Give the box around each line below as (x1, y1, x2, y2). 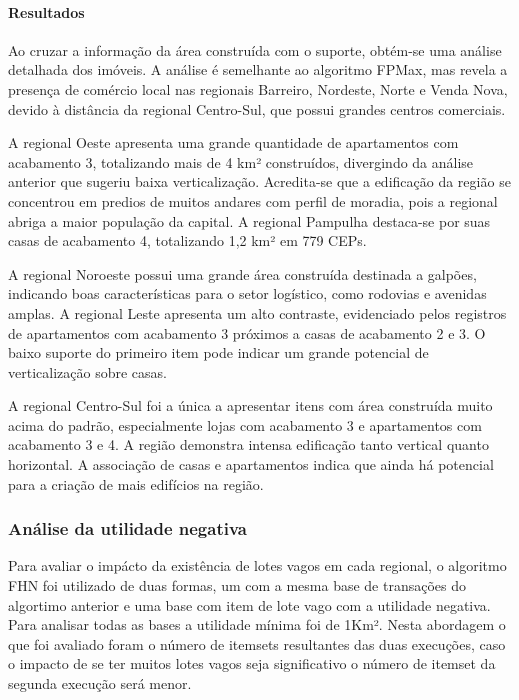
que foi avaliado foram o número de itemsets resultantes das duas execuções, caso (8, 633, 506, 654)
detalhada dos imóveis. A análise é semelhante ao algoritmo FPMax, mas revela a (8, 59, 508, 80)
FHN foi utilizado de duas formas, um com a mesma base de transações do (8, 575, 467, 596)
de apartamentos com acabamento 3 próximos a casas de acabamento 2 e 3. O (8, 322, 486, 343)
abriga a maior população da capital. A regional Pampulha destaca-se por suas (8, 210, 491, 231)
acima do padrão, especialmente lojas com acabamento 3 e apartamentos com (8, 414, 482, 435)
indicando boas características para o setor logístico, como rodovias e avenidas (8, 283, 487, 304)
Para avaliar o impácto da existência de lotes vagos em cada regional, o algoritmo (8, 555, 507, 576)
